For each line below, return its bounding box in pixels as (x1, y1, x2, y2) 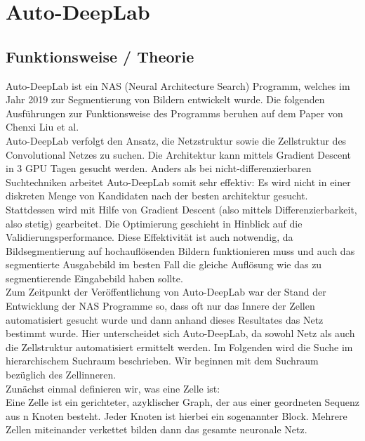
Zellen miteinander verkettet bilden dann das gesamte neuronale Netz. (6, 422, 307, 437)
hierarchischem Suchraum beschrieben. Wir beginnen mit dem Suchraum (6, 353, 319, 368)
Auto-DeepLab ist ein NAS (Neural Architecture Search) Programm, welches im (6, 78, 350, 93)
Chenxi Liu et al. (6, 119, 79, 134)
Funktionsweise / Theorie (6, 45, 194, 67)
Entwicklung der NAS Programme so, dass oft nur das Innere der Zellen (6, 298, 315, 313)
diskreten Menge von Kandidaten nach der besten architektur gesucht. (6, 188, 308, 203)
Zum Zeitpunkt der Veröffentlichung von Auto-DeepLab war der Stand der (6, 284, 326, 299)
